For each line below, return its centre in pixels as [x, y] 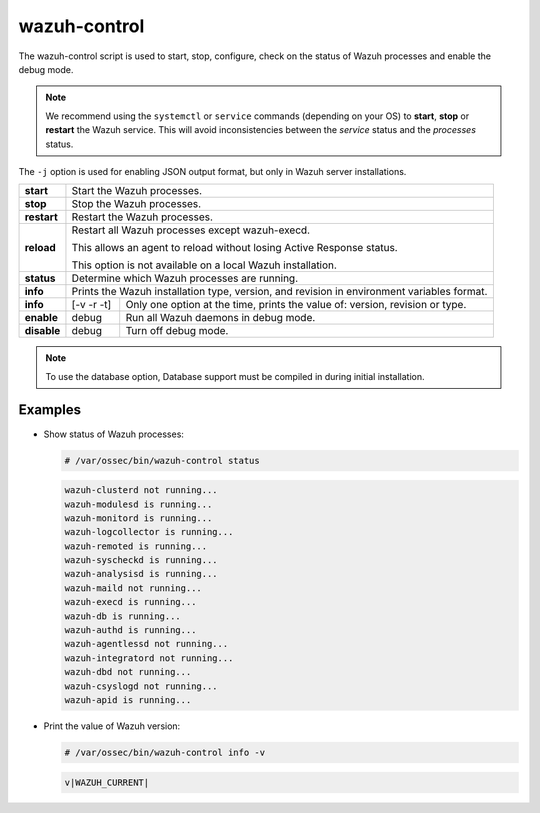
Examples [50, 410]
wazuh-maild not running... [133, 588]
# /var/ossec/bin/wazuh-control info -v [164, 752]
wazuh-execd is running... [130, 602]
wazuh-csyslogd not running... [141, 686]
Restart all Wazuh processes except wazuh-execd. [190, 230]
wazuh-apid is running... [128, 700]
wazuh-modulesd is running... [138, 504]
